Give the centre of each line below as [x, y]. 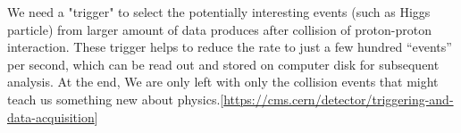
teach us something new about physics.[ [116, 99]
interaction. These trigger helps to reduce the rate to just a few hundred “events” [230, 47]
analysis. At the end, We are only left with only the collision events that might [223, 82]
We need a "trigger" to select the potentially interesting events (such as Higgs [219, 12]
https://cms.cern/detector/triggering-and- [339, 99]
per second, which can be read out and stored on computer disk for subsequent [223, 64]
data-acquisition [51, 116]
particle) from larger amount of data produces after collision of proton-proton [219, 29]
